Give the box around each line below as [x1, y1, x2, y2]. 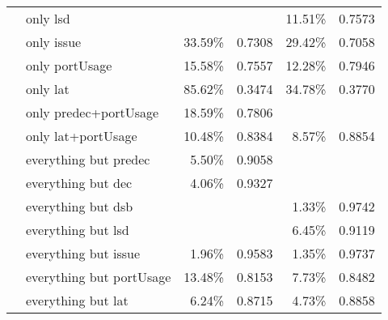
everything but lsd [26, 220, 129, 239]
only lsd [26, 9, 70, 28]
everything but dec [26, 173, 133, 192]
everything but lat [26, 291, 129, 309]
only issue [26, 32, 82, 51]
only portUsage [26, 56, 112, 75]
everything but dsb [26, 197, 133, 215]
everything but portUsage [26, 267, 171, 286]
